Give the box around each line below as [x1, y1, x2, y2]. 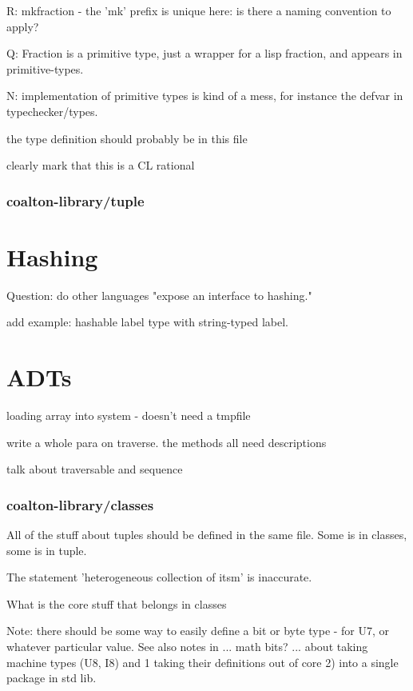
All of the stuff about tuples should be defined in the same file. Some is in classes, [6, 526, 407, 543]
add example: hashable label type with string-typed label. [6, 314, 288, 330]
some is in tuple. [6, 541, 87, 558]
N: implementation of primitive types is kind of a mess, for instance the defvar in [6, 87, 403, 104]
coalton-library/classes [6, 494, 154, 514]
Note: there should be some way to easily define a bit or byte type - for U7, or [6, 622, 390, 639]
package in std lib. [6, 669, 97, 686]
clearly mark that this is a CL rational [6, 157, 195, 174]
